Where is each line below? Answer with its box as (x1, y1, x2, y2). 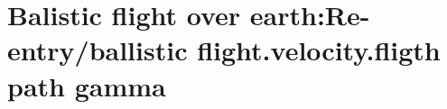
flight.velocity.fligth (197, 32, 441, 68)
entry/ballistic (7, 32, 188, 68)
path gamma (7, 67, 166, 104)
